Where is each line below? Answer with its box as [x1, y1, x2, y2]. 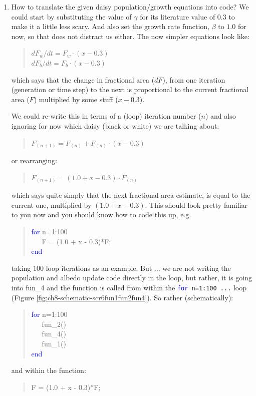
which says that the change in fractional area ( [11, 74, 155, 85]
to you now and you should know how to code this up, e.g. [11, 209, 191, 220]
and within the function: [11, 365, 86, 375]
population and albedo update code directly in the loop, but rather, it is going [11, 272, 252, 283]
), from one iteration [162, 74, 225, 85]
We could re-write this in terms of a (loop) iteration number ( [11, 111, 201, 121]
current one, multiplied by [11, 199, 92, 210]
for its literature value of [140, 11, 215, 22]
